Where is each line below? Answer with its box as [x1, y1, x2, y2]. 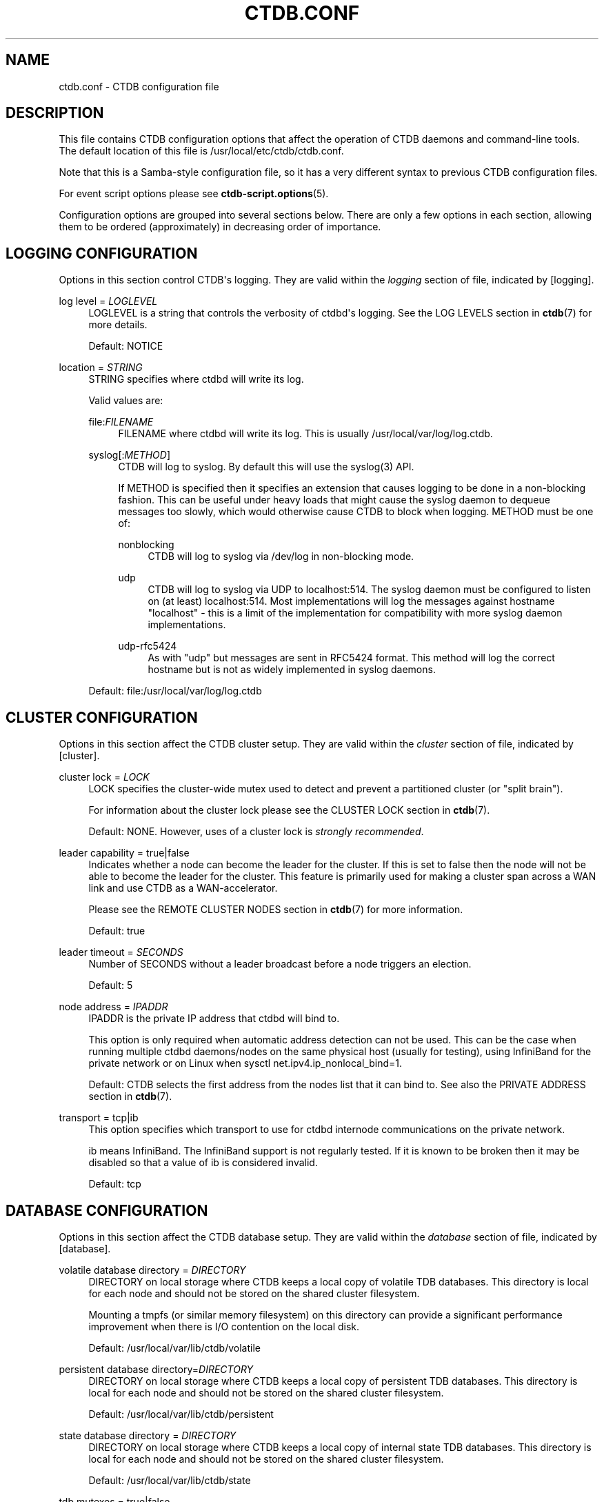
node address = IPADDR [59, 1001, 168, 1013]
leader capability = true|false [59, 847, 190, 859]
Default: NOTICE [88, 340, 163, 352]
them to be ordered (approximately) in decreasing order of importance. [59, 221, 381, 233]
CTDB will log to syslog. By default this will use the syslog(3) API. [118, 461, 414, 473]
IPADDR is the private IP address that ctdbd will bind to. [88, 1012, 340, 1025]
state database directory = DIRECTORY [59, 1429, 236, 1441]
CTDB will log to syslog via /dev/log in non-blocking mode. [148, 550, 414, 563]
